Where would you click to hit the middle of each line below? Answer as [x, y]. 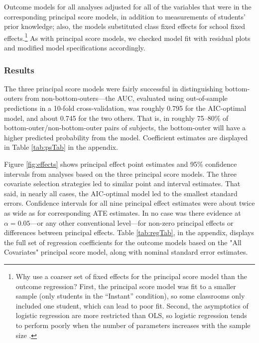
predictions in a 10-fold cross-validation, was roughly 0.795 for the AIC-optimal [125, 108]
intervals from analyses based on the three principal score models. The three [120, 173]
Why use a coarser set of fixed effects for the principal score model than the [131, 276]
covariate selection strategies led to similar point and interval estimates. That [122, 183]
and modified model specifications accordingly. [75, 48]
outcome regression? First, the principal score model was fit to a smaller [126, 286]
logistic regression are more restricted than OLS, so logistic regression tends [131, 315]
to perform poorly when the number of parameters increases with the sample [133, 325]
